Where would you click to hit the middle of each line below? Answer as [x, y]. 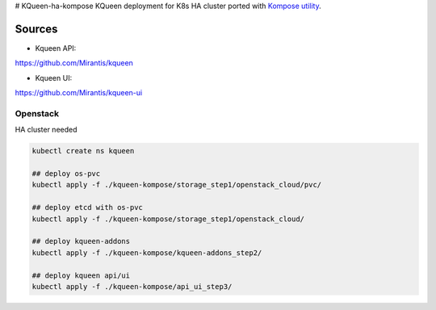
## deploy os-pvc [66, 173]
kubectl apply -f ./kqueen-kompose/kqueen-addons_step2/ [147, 253]
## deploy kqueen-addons [81, 241]
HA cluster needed [46, 130]
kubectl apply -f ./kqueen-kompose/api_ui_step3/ [132, 286]
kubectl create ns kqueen [83, 151]
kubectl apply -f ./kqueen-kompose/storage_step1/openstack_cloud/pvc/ [177, 185]
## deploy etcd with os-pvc [87, 207]
